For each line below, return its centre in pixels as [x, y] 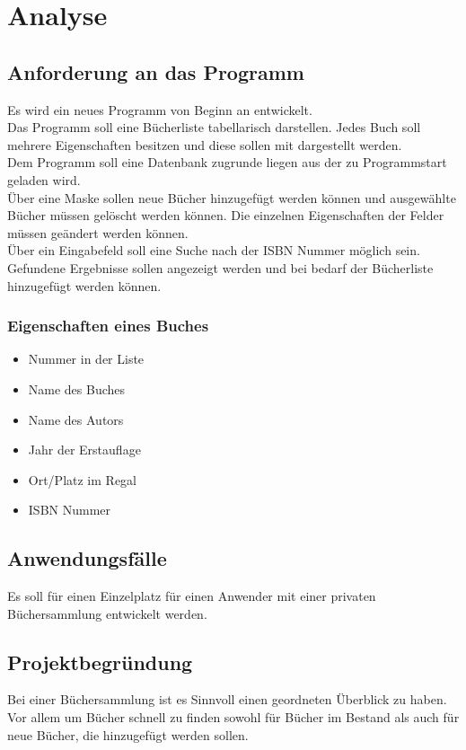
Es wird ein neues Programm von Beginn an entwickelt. [160, 109]
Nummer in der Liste [86, 359]
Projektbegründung [100, 662]
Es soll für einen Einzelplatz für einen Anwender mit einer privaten [192, 596]
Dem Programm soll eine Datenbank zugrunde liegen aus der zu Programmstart [227, 162]
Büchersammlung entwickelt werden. [107, 613]
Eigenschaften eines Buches [108, 326]
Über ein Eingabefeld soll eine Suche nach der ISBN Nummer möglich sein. [214, 250]
